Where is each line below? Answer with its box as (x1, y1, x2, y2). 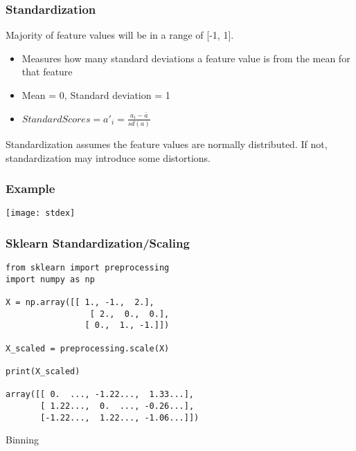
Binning (6, 432, 39, 447)
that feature (21, 64, 73, 79)
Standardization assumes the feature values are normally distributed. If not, (6, 136, 328, 151)
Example (6, 180, 55, 197)
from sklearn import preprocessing (6, 263, 170, 273)
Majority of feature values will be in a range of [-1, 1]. (6, 28, 234, 42)
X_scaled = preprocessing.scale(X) (6, 343, 170, 353)
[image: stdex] (6, 208, 75, 219)
